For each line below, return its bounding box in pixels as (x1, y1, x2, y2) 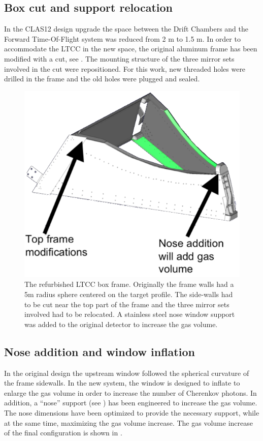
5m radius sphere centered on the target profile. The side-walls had (24, 288, 233, 299)
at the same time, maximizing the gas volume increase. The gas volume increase (4, 417, 253, 428)
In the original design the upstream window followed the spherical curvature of (4, 367, 249, 378)
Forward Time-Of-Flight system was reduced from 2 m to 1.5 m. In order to (4, 33, 241, 44)
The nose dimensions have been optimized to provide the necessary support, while (4, 407, 259, 418)
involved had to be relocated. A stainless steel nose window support (24, 309, 235, 319)
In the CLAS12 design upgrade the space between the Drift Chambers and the (4, 23, 248, 34)
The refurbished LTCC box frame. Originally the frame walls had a (24, 279, 234, 289)
